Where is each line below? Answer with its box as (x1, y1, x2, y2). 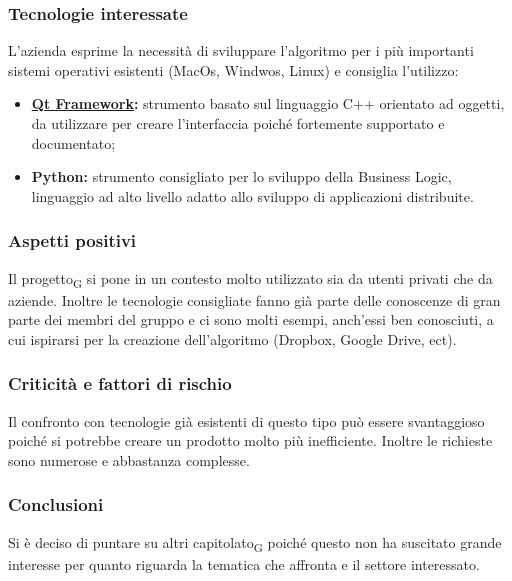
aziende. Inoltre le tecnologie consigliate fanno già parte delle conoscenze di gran (8, 289, 501, 310)
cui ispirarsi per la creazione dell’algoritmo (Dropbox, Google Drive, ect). (8, 328, 457, 349)
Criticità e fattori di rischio (8, 371, 232, 396)
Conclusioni (8, 492, 104, 517)
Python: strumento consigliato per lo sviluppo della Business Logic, (31, 166, 452, 187)
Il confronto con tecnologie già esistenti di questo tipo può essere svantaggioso (8, 410, 485, 431)
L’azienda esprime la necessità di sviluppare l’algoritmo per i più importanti (8, 40, 474, 61)
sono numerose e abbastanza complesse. (8, 449, 250, 470)
